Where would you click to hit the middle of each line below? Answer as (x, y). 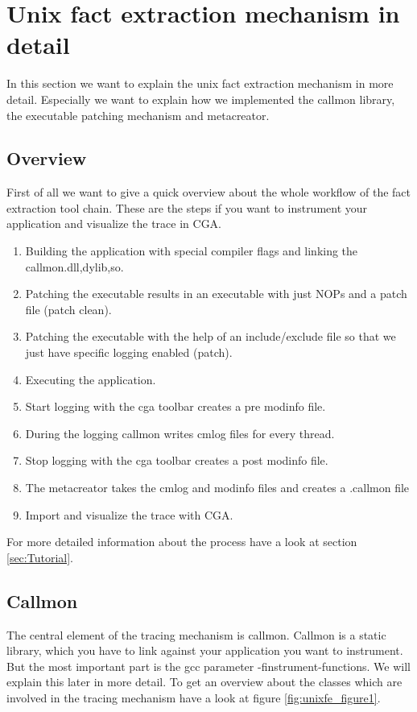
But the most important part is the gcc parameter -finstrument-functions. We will (208, 666)
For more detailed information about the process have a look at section (182, 542)
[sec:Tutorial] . (40, 557)
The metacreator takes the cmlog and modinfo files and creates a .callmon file (217, 488)
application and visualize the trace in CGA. (114, 224)
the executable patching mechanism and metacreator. (138, 115)
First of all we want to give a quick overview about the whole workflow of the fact (209, 192)
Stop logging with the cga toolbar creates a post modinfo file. (177, 460)
